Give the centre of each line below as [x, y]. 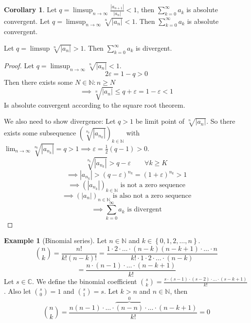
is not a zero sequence [153, 185]
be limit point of [160, 121]
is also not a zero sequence [152, 196]
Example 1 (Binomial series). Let [55, 240]
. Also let [18, 291]
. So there [221, 121]
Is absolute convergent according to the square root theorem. [95, 104]
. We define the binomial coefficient [85, 281]
